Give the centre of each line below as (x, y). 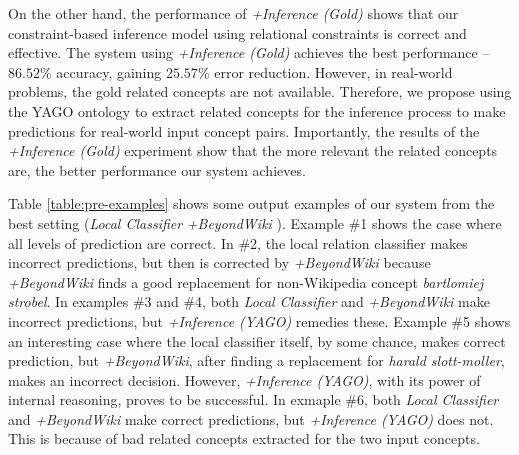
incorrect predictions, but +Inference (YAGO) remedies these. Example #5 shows (259, 320)
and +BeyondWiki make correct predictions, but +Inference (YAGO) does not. (251, 418)
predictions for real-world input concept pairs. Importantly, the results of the (244, 130)
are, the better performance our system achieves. (157, 169)
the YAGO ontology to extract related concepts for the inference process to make (257, 110)
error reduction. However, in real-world (333, 71)
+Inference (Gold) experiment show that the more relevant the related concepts (253, 150)
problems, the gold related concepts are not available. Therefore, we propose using (260, 91)
